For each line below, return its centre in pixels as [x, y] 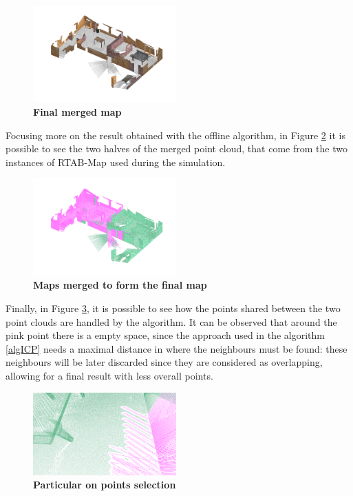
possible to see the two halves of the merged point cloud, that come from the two [176, 148]
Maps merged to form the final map [120, 285]
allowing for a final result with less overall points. [109, 375]
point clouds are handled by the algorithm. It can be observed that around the [171, 321]
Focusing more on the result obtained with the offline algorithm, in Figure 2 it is [175, 135]
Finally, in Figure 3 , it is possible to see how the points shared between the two [173, 308]
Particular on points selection [105, 485]
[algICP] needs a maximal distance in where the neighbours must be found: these [176, 348]
